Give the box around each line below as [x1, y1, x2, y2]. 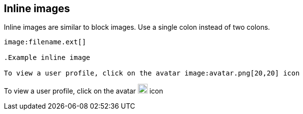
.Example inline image [4, 54, 91, 62]
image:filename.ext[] [4, 38, 86, 46]
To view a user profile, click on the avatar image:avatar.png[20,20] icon [4, 69, 300, 77]
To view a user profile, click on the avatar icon [4, 87, 163, 95]
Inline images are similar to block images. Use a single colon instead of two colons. [4, 23, 270, 32]
